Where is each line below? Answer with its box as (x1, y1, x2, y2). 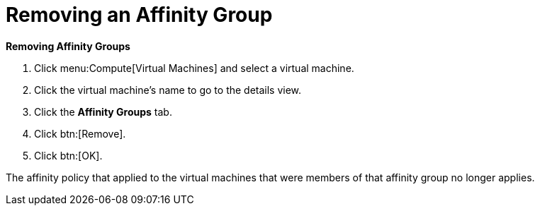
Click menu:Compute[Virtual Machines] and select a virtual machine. (34, 61, 354, 74)
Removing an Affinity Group (6, 3, 273, 27)
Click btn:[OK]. (34, 149, 103, 162)
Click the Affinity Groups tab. (34, 105, 172, 118)
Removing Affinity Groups (6, 40, 130, 52)
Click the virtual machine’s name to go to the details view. (34, 83, 302, 96)
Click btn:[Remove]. (34, 127, 126, 140)
